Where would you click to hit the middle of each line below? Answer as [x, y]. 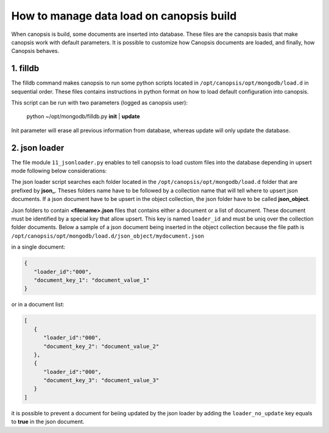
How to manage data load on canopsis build [124, 16]
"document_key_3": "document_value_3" [101, 380]
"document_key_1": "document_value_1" [92, 280]
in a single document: [38, 247]
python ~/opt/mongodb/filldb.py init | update [83, 116]
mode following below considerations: [59, 171]
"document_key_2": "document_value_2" [101, 346]
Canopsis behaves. [35, 51]
